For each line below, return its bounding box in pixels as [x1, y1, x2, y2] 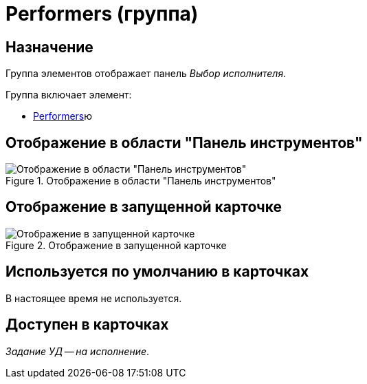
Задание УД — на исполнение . [5, 345, 150, 357]
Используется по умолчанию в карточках [5, 263, 309, 281]
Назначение [5, 38, 93, 56]
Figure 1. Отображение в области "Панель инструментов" [5, 175, 276, 187]
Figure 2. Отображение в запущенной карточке [5, 239, 227, 251]
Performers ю [33, 110, 93, 122]
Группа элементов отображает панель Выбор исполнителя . [5, 67, 287, 80]
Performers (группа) [5, 2, 199, 25]
